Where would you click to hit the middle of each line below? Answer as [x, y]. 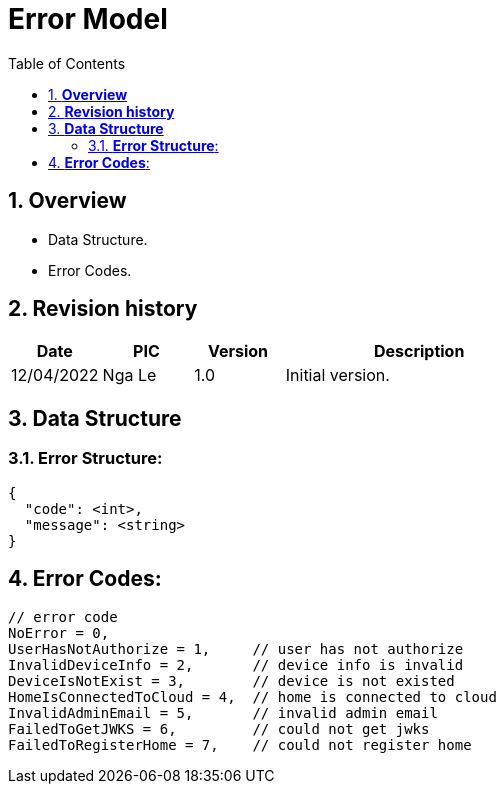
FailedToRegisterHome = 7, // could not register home [240, 744]
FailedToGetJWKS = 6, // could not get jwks [219, 728]
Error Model [88, 19]
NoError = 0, [59, 632]
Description [419, 351]
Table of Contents [67, 63]
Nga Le [129, 375]
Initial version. [337, 375]
